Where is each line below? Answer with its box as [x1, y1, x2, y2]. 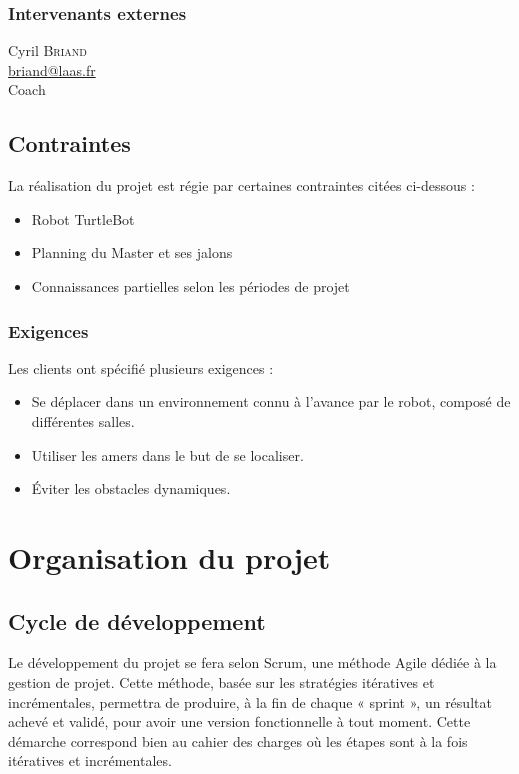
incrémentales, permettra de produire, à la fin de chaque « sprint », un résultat [8, 691, 492, 712]
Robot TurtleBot [31, 208, 135, 229]
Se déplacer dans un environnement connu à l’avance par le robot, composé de [31, 391, 511, 412]
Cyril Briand [8, 40, 87, 61]
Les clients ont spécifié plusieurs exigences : [8, 357, 274, 378]
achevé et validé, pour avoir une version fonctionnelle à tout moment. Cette [8, 711, 471, 732]
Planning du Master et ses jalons [31, 242, 233, 263]
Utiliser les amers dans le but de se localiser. [31, 444, 304, 465]
